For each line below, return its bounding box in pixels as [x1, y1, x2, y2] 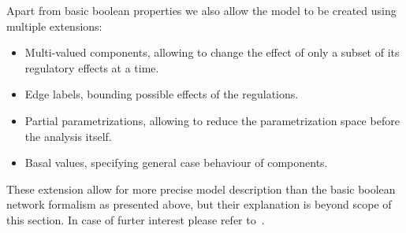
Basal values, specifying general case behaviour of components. [24, 154, 328, 171]
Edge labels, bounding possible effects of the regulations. [24, 86, 299, 102]
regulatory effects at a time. [24, 59, 159, 76]
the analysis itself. [24, 128, 112, 144]
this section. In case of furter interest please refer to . [6, 211, 265, 227]
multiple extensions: [6, 17, 102, 34]
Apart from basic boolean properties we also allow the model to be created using [6, 2, 397, 18]
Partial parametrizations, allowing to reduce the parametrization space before [24, 112, 400, 128]
